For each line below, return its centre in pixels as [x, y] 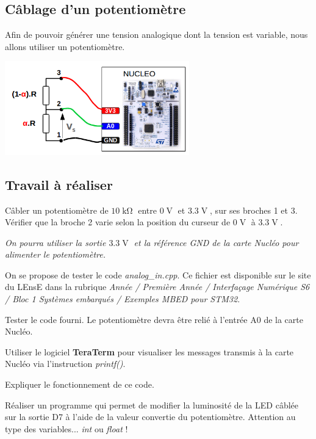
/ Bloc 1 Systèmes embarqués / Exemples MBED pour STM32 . [123, 299]
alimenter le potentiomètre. [55, 254]
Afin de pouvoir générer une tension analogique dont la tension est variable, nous [156, 34]
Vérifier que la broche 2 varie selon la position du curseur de [118, 222]
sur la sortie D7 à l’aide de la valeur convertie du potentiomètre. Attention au [150, 417]
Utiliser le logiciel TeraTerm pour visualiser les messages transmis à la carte [149, 351]
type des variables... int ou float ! [66, 428]
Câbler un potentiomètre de [57, 210]
